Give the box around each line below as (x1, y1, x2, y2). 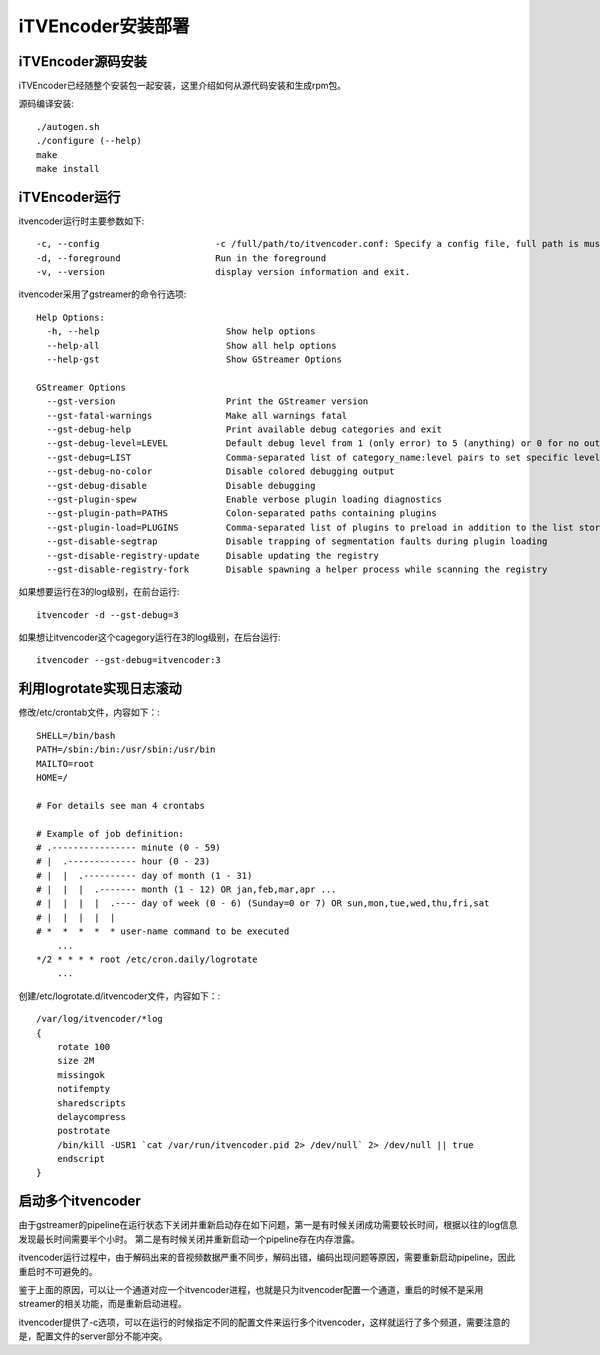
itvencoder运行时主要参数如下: (18, 215, 145, 227)
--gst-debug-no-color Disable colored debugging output (46, 466, 395, 477)
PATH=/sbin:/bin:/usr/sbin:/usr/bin (36, 744, 216, 755)
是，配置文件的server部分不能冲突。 (18, 1330, 169, 1342)
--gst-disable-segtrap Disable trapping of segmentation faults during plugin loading (46, 536, 548, 547)
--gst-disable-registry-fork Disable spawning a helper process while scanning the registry (46, 563, 548, 575)
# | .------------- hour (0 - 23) (36, 856, 211, 867)
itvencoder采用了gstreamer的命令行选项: (18, 288, 187, 300)
